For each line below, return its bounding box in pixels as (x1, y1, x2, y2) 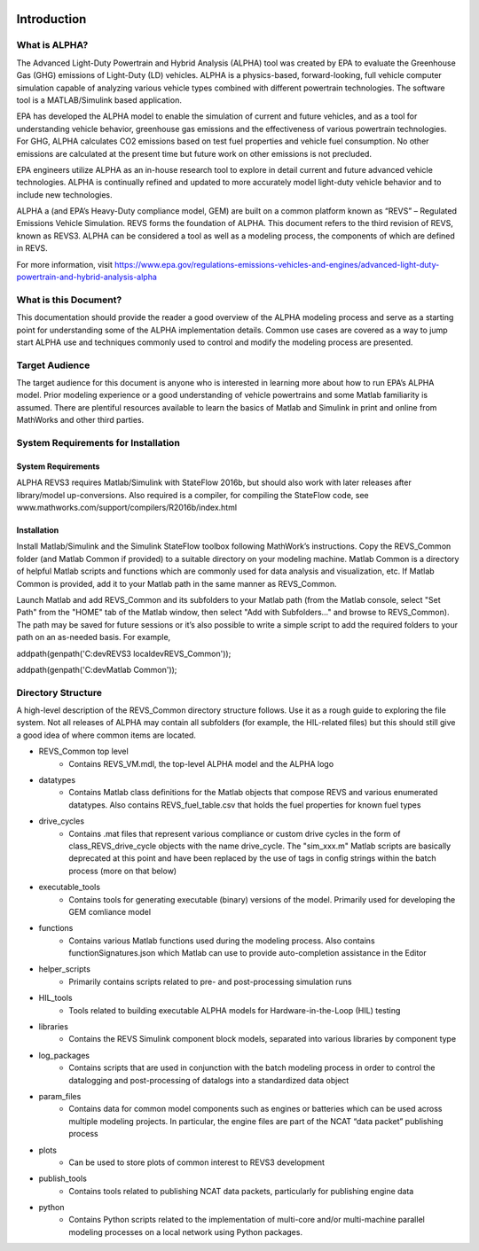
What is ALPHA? (16, 39, 89, 51)
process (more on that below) (68, 865, 177, 876)
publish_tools (38, 1173, 88, 1184)
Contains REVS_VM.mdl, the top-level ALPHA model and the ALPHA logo (68, 758, 334, 769)
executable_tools (38, 882, 101, 893)
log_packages (38, 1050, 90, 1060)
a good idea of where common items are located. (16, 730, 197, 740)
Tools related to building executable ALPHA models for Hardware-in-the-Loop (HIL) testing (68, 1005, 401, 1015)
